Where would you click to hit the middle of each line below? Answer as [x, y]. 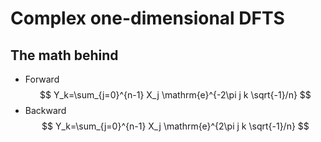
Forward [42, 79]
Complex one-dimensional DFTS [147, 18]
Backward [45, 110]
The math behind [64, 55]
